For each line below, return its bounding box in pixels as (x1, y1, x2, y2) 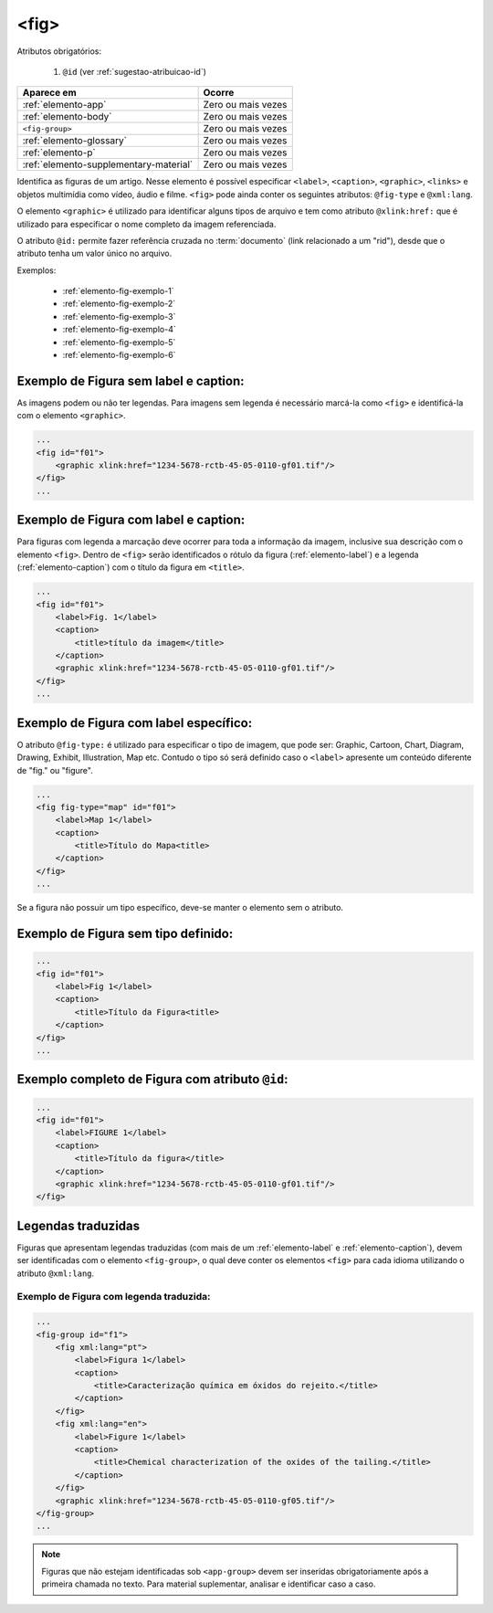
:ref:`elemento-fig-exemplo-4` (62, 324, 177, 335)
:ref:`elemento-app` (22, 99, 107, 111)
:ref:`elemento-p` (22, 146, 96, 159)
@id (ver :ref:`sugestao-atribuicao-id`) (62, 66, 207, 77)
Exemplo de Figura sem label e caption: (16, 373, 246, 388)
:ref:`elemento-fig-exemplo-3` (62, 311, 176, 322)
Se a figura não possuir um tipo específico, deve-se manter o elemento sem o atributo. (16, 902, 344, 913)
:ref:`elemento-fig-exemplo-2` (62, 298, 176, 310)
